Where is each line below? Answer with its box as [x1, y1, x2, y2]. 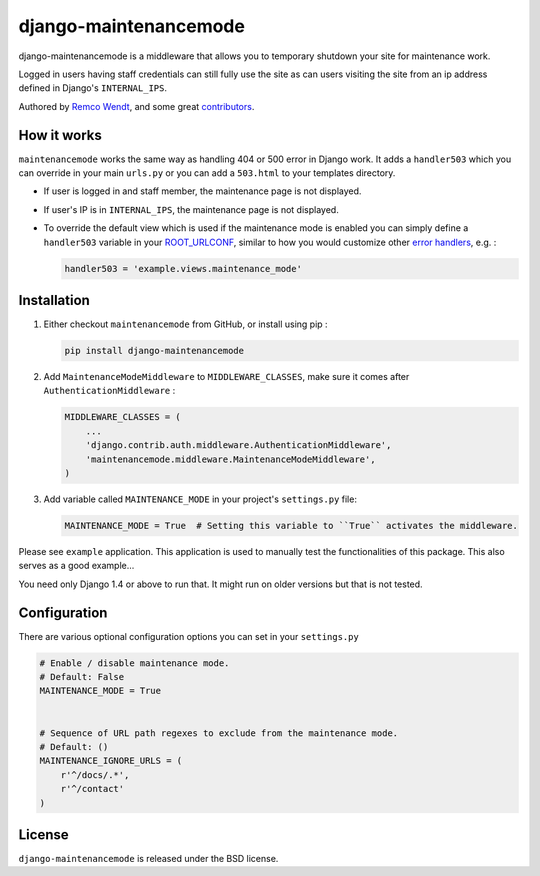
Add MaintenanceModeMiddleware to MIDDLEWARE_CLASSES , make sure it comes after [43, 371, 410, 383]
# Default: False [39, 671, 125, 682]
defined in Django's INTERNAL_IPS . [18, 82, 167, 94]
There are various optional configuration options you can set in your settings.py [18, 630, 359, 642]
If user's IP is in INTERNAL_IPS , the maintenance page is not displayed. [43, 203, 339, 215]
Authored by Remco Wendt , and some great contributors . [18, 100, 255, 112]
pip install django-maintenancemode [64, 345, 245, 357]
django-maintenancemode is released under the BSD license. [18, 853, 279, 864]
